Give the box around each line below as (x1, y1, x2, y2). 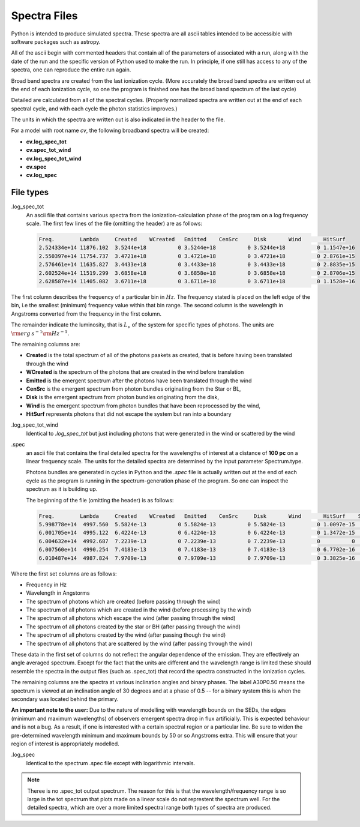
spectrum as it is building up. (26, 486, 98, 493)
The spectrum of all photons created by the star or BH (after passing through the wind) (26, 623, 241, 630)
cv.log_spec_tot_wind (26, 155, 82, 162)
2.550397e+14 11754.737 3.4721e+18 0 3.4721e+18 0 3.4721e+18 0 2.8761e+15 (38, 253, 355, 259)
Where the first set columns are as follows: (11, 570, 117, 577)
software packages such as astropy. (11, 38, 101, 45)
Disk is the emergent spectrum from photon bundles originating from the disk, (26, 394, 219, 401)
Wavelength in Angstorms (26, 589, 90, 597)
